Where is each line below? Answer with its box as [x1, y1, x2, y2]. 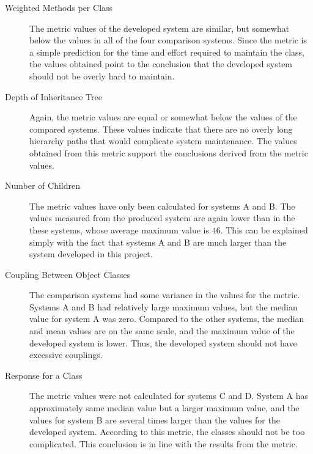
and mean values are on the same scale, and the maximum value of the [29, 324, 295, 337]
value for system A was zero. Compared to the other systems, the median [29, 312, 304, 325]
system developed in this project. [29, 247, 153, 260]
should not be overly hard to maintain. [29, 69, 175, 82]
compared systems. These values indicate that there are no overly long [29, 122, 293, 135]
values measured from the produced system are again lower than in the [29, 211, 295, 224]
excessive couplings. [29, 348, 103, 361]
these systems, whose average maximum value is [29, 223, 210, 236]
